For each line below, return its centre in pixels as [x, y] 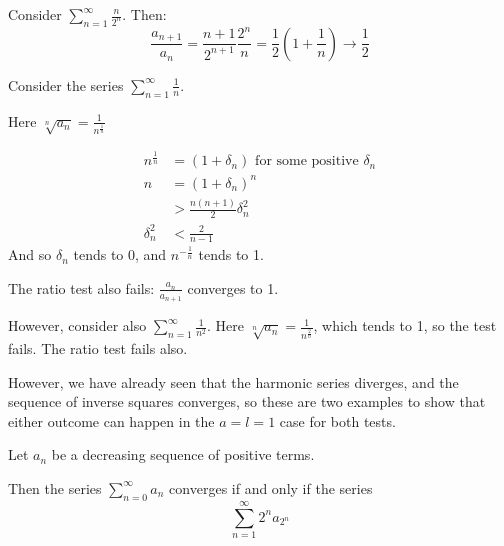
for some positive [307, 161]
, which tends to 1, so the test [405, 325]
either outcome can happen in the [111, 420]
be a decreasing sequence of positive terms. [183, 454]
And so [30, 254]
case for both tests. [337, 420]
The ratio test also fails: [81, 287]
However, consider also [77, 325]
